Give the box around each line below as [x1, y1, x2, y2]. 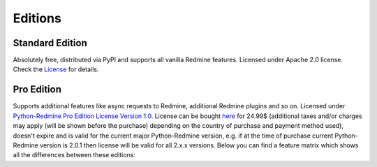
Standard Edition [13, 37, 87, 49]
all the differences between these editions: [13, 151, 135, 159]
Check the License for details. [13, 65, 99, 73]
